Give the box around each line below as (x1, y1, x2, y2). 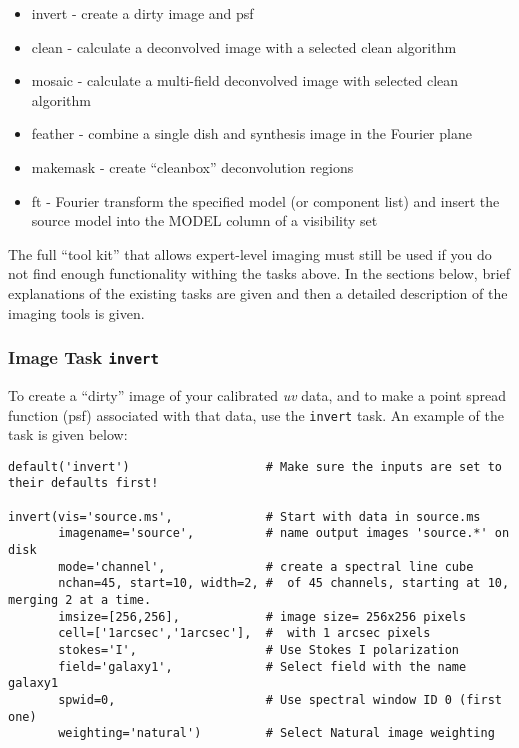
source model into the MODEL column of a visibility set (31, 210, 378, 231)
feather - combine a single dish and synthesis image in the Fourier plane (31, 123, 472, 144)
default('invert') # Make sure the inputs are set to (8, 459, 502, 474)
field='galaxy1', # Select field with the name (58, 659, 467, 674)
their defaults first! (8, 476, 159, 491)
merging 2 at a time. (8, 593, 152, 607)
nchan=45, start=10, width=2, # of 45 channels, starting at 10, (58, 576, 510, 591)
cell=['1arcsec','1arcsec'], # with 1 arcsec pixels (58, 626, 431, 641)
